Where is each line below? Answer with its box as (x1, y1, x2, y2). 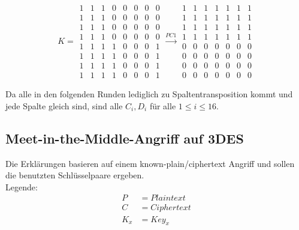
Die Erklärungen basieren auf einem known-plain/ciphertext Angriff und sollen (5, 157, 295, 169)
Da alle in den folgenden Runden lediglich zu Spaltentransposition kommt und (5, 88, 293, 100)
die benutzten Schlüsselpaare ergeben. (5, 169, 144, 181)
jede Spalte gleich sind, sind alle (5, 99, 123, 112)
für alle (149, 99, 176, 112)
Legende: (5, 180, 38, 193)
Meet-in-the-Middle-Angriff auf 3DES (5, 129, 244, 147)
